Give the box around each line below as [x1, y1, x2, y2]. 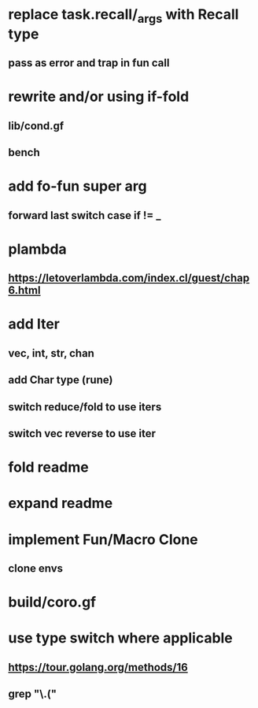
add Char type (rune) [8, 373, 113, 387]
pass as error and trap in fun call [8, 57, 170, 70]
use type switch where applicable [8, 629, 234, 647]
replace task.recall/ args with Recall [8, 6, 239, 26]
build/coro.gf [8, 593, 97, 611]
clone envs [8, 562, 64, 575]
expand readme [8, 495, 113, 513]
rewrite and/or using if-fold [8, 88, 190, 106]
